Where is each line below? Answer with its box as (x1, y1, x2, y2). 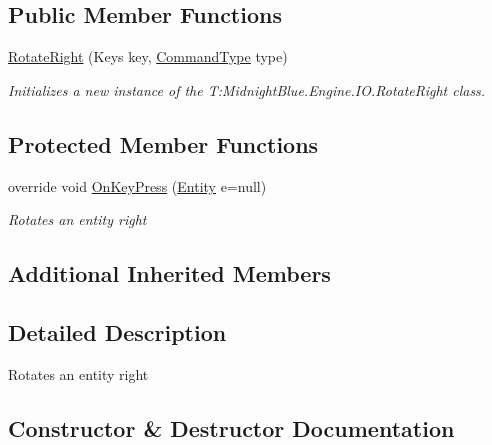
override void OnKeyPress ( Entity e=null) (8, 175, 267, 196)
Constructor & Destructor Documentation (8, 412, 455, 443)
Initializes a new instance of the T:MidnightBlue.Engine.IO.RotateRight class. (8, 79, 486, 100)
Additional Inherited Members (8, 258, 331, 289)
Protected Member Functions (8, 128, 319, 159)
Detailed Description (8, 316, 227, 347)
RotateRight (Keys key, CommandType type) (8, 46, 288, 67)
